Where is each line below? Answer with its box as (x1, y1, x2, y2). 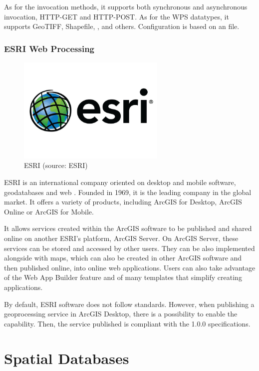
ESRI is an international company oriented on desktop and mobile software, (4, 177, 236, 187)
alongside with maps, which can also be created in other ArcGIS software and (4, 252, 242, 263)
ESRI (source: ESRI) (24, 160, 88, 170)
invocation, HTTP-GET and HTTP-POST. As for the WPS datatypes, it (4, 11, 229, 21)
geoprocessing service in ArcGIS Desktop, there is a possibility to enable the (4, 308, 238, 319)
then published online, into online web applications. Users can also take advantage (4, 262, 256, 272)
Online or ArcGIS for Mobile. (4, 206, 94, 216)
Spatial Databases (4, 347, 129, 368)
